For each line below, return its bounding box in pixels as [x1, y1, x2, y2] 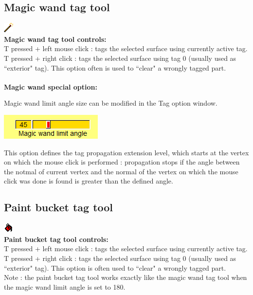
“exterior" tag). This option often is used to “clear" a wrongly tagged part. [4, 62, 226, 73]
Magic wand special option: [4, 81, 97, 92]
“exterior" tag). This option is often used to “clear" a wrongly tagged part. [4, 262, 226, 273]
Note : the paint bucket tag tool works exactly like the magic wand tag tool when [4, 272, 247, 282]
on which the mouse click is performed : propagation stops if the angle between [4, 157, 240, 167]
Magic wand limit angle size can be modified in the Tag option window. [4, 98, 217, 108]
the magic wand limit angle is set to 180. [4, 281, 126, 292]
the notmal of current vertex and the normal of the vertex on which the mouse [4, 166, 238, 176]
